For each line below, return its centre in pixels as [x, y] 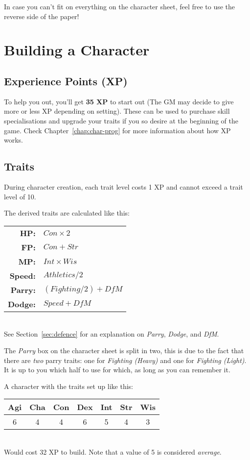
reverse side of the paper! [42, 16]
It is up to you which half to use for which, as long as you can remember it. [117, 370]
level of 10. [20, 196]
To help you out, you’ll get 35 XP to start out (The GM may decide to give [119, 101]
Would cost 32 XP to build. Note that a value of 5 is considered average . [113, 451]
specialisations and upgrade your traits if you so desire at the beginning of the [121, 120]
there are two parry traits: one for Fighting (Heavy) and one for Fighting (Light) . [125, 360]
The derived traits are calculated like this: [67, 213]
